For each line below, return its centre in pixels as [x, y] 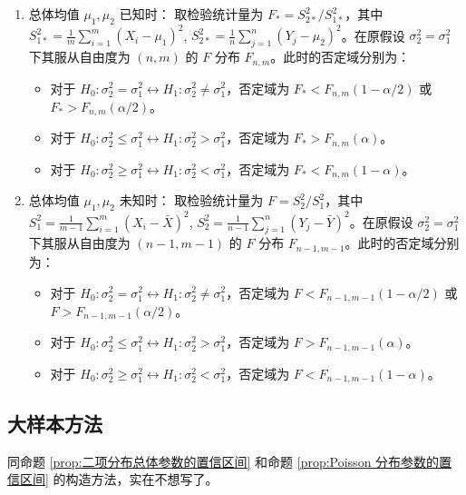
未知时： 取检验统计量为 [191, 200]
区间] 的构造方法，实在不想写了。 [119, 479]
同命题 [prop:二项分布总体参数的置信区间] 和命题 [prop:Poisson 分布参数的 [223, 461]
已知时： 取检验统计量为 [191, 14]
